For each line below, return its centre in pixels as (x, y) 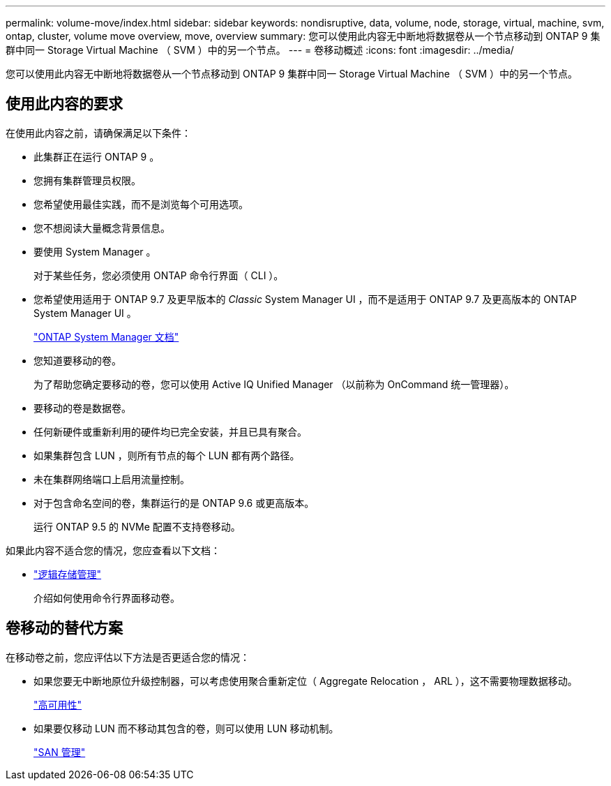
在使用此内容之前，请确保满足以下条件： (98, 133)
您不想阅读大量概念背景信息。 (102, 228)
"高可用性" (58, 704)
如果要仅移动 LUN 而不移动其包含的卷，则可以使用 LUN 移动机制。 (186, 728)
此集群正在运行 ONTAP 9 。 (97, 156)
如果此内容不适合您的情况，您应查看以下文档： (113, 550)
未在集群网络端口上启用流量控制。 (112, 479)
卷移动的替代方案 (64, 628)
